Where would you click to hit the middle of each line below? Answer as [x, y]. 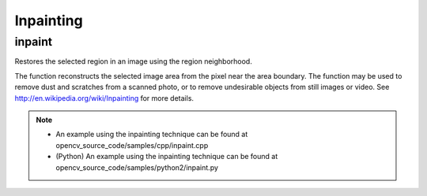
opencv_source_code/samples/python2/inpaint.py [137, 167]
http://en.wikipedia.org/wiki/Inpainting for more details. [104, 98]
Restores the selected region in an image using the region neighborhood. [133, 61]
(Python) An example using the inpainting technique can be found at [167, 157]
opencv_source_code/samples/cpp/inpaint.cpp [132, 145]
